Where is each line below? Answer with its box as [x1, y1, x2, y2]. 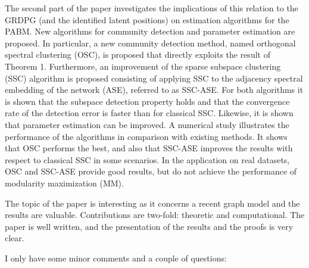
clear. [5, 232, 24, 244]
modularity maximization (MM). [5, 176, 124, 189]
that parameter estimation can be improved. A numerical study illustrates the [5, 118, 289, 130]
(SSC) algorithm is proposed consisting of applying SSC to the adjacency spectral [5, 71, 303, 84]
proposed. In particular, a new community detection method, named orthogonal [5, 36, 296, 49]
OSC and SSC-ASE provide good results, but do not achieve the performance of [5, 165, 297, 177]
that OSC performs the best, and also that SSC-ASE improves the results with [5, 142, 293, 154]
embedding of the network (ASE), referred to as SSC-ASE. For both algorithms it [5, 83, 304, 96]
